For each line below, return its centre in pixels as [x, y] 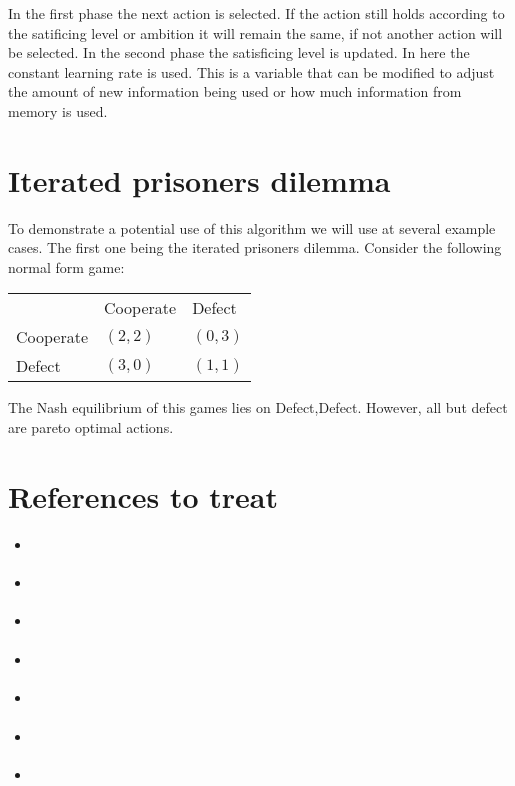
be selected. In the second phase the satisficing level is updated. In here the [239, 52]
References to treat [143, 495]
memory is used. [58, 110]
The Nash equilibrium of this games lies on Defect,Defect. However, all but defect [258, 407]
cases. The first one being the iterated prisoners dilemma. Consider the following [255, 247]
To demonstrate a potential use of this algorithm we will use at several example [252, 227]
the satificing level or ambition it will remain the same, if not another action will [255, 32]
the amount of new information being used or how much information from [235, 91]
